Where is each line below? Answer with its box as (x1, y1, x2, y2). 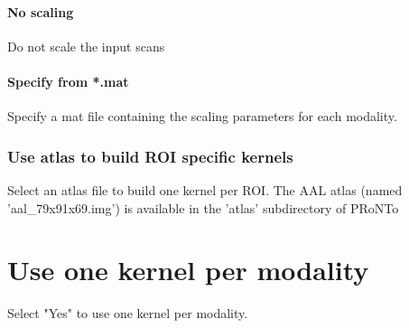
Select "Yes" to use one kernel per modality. (7, 304, 248, 323)
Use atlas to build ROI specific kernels (7, 145, 293, 167)
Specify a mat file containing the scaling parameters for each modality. (7, 107, 397, 126)
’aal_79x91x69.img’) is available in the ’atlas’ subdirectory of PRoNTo (7, 198, 399, 217)
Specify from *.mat (7, 71, 129, 90)
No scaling (7, 2, 74, 21)
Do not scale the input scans (7, 36, 165, 55)
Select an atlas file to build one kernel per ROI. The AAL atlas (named (7, 181, 403, 199)
